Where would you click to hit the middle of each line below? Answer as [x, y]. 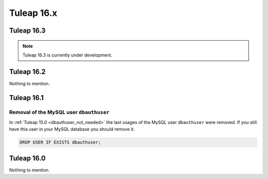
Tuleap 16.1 [27, 97]
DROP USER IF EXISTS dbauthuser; [60, 142]
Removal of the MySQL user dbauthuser [59, 112]
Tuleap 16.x [33, 13]
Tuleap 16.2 [27, 72]
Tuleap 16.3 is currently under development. [67, 55]
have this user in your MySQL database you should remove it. [72, 129]
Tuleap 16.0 [27, 158]
